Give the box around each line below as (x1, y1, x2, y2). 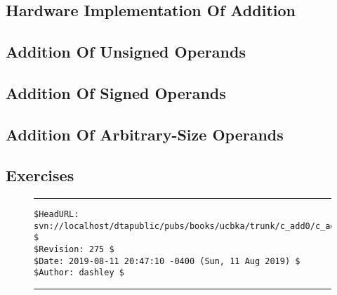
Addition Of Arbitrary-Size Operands (6, 123, 284, 145)
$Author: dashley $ (34, 268, 124, 278)
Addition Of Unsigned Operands (6, 40, 246, 62)
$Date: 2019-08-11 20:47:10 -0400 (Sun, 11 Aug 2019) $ (34, 256, 300, 266)
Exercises (6, 164, 74, 186)
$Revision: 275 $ (34, 244, 114, 255)
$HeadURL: (34, 209, 79, 220)
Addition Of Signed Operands (6, 81, 226, 103)
